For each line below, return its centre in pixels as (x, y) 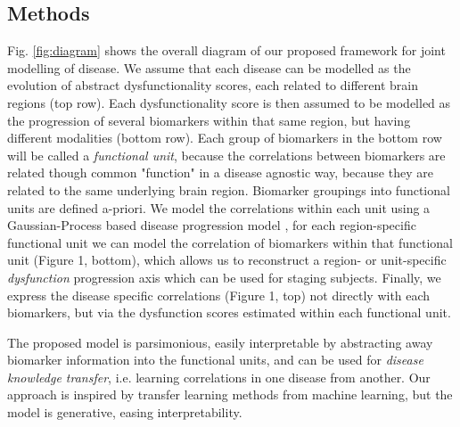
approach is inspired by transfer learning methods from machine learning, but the (230, 394)
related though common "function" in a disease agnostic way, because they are (220, 172)
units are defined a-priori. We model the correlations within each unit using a (219, 207)
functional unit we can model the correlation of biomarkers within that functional (230, 242)
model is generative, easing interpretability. (125, 412)
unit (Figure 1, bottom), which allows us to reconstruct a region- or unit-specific (227, 260)
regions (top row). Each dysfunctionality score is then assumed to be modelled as (229, 102)
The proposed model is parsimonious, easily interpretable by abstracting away (220, 342)
